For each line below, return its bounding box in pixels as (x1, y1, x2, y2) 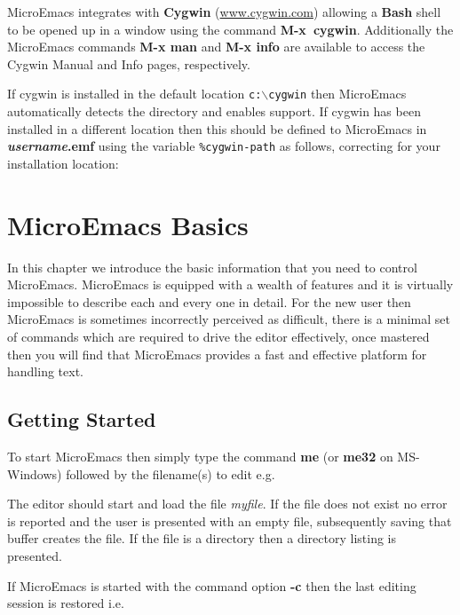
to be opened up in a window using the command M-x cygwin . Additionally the (7, 20, 454, 38)
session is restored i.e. (7, 594, 124, 612)
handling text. (7, 362, 83, 381)
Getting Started (7, 406, 156, 433)
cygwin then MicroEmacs (268, 84, 407, 103)
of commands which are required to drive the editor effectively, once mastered (7, 327, 430, 345)
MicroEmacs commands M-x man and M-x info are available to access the (7, 37, 425, 56)
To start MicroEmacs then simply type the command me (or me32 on (7, 446, 393, 465)
